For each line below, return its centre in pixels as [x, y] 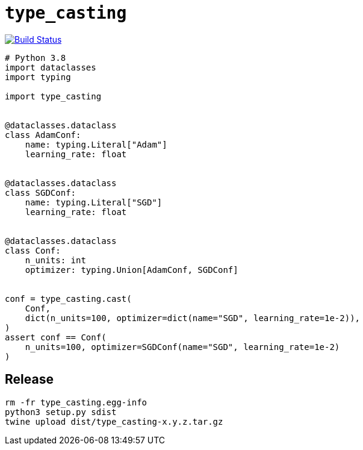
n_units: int [55, 260]
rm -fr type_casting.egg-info [76, 402]
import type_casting [53, 96]
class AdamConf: [43, 135]
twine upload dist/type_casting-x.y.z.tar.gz [114, 421]
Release [29, 380]
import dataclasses [51, 67]
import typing [38, 77]
